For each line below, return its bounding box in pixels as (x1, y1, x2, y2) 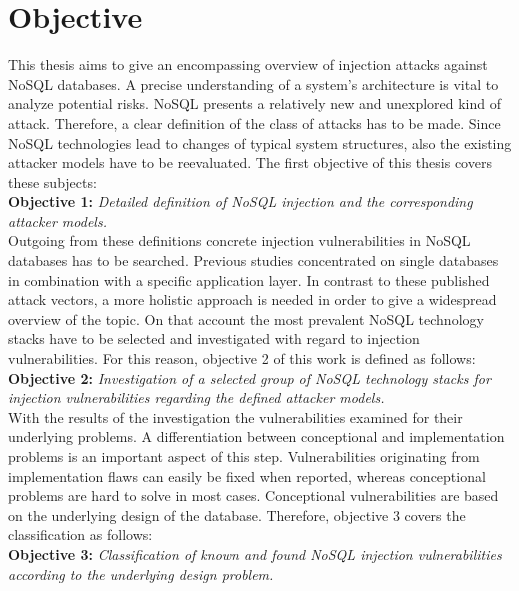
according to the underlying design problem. (8, 563, 274, 584)
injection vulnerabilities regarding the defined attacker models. (8, 387, 385, 408)
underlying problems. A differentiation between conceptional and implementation (8, 426, 505, 447)
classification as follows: (8, 524, 153, 545)
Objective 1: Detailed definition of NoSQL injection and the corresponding (8, 191, 473, 212)
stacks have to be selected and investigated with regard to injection (8, 328, 420, 349)
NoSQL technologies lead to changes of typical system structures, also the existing (8, 132, 512, 153)
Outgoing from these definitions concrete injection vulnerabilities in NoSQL (8, 230, 471, 251)
